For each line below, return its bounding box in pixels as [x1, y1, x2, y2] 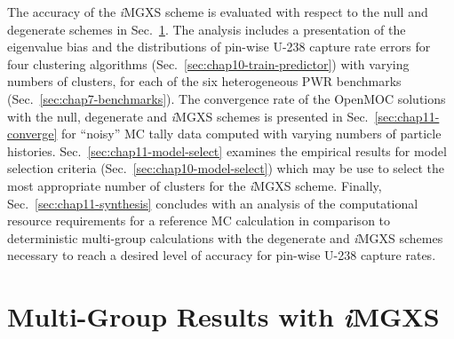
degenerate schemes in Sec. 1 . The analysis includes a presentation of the [7, 20, 406, 38]
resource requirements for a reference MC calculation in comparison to [7, 211, 391, 230]
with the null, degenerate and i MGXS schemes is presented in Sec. [7, 106, 369, 125]
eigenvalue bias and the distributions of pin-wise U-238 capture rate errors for [7, 37, 431, 56]
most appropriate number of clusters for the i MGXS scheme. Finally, [7, 176, 382, 194]
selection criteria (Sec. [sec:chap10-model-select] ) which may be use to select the [7, 159, 444, 177]
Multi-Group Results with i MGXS [7, 298, 440, 335]
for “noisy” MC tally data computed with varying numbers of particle [61, 124, 442, 143]
